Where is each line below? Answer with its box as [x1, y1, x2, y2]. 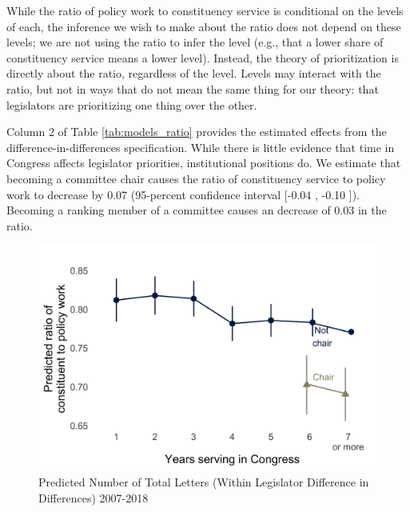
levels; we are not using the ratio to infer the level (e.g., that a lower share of [6, 34, 384, 50]
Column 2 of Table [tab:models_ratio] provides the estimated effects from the [6, 123, 387, 140]
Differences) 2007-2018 [38, 489, 149, 506]
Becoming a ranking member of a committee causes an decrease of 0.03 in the [6, 202, 387, 218]
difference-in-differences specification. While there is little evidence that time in [6, 138, 395, 155]
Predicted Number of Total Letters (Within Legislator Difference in [38, 474, 369, 490]
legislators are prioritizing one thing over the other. [6, 96, 257, 113]
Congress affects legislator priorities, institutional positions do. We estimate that [6, 154, 401, 171]
